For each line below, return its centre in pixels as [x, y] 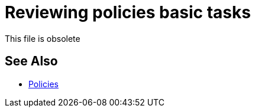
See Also [31, 61]
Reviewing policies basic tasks [128, 12]
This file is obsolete [43, 38]
